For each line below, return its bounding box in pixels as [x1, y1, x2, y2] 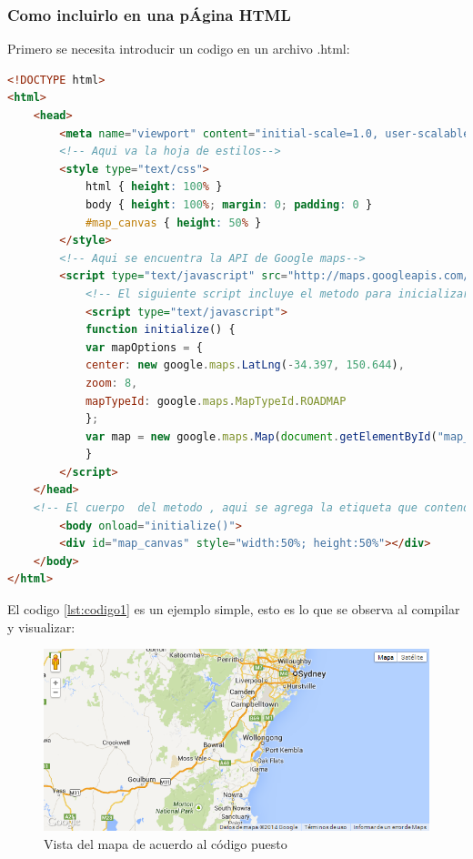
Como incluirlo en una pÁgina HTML [7, 3, 291, 25]
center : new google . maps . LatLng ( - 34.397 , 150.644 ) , [85, 359, 405, 372]
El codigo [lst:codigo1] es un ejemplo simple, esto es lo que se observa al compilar [7, 600, 460, 619]
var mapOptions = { [85, 340, 203, 354]
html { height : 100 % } [85, 180, 223, 194]
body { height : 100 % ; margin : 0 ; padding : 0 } [85, 197, 373, 211]
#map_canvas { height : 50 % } [85, 216, 262, 229]
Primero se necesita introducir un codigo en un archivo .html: [7, 39, 350, 58]
